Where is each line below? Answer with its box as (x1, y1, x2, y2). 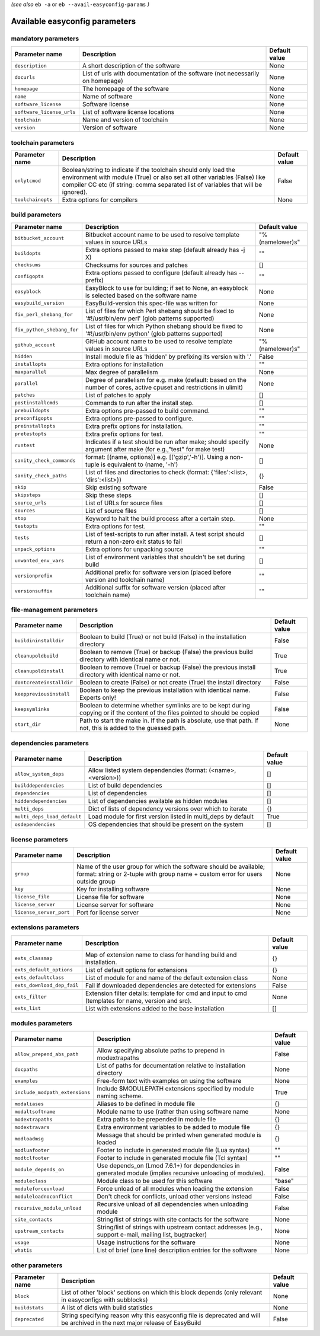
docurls (14, 74, 36, 80)
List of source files (85, 506, 137, 515)
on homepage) (82, 77, 124, 85)
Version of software (82, 123, 137, 132)
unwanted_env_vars (14, 557, 65, 564)
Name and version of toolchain (82, 116, 168, 124)
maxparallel (14, 369, 47, 375)
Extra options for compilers (62, 196, 138, 204)
